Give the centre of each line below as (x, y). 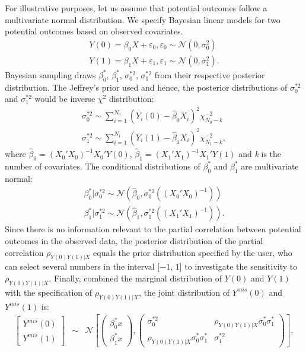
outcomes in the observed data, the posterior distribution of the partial (134, 240)
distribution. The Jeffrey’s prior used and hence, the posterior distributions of (146, 87)
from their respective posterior (210, 74)
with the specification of (49, 292)
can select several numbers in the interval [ (82, 266)
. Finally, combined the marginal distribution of (136, 278)
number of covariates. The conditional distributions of (103, 166)
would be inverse (65, 99)
